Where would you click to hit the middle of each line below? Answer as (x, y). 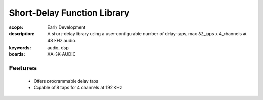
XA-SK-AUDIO (62, 54)
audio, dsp (58, 47)
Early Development (66, 27)
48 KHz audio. (62, 41)
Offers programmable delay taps (66, 81)
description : (22, 33)
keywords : (20, 47)
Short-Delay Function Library (69, 13)
